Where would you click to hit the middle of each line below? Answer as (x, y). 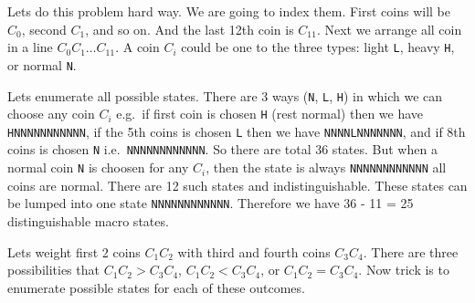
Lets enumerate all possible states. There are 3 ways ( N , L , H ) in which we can (225, 95)
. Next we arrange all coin (389, 29)
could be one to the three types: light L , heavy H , (318, 47)
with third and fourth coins (254, 251)
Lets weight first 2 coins (74, 251)
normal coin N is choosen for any (98, 167)
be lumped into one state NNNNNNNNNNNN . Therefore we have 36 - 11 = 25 (211, 203)
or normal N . (42, 64)
